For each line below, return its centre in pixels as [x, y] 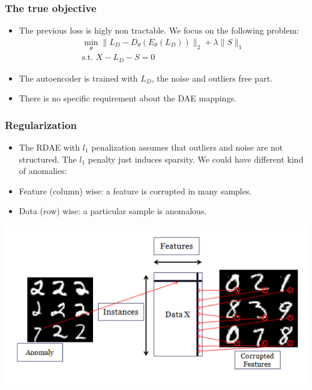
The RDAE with [49, 147]
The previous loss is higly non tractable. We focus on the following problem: [159, 30]
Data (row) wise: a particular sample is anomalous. [113, 211]
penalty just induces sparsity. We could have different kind [196, 159]
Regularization [41, 124]
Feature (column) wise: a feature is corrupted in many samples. [135, 190]
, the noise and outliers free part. [212, 78]
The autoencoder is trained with [78, 78]
